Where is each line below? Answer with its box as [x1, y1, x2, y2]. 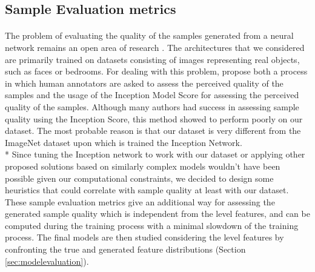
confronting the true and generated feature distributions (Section [5, 243, 246, 256]
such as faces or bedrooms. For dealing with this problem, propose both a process [5, 65, 308, 78]
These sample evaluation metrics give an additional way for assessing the [5, 195, 275, 208]
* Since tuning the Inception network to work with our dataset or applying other [5, 148, 305, 161]
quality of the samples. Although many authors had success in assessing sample [5, 100, 299, 113]
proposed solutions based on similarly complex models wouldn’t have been [5, 159, 280, 172]
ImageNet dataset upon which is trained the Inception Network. [5, 136, 242, 148]
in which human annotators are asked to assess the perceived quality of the [5, 76, 283, 89]
